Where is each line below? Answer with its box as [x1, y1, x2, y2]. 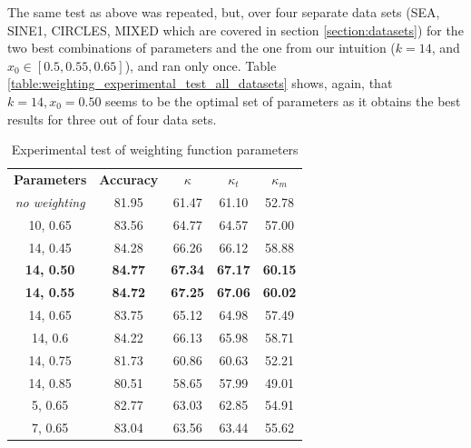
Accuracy [99, 170, 159, 188]
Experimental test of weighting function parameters [11, 140, 299, 159]
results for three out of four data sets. [7, 109, 217, 128]
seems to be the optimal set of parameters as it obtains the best [105, 91, 461, 110]
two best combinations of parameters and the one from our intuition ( [7, 38, 396, 57]
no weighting [15, 192, 85, 211]
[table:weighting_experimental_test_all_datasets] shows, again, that [7, 74, 393, 93]
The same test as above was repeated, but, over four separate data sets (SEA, [7, 3, 440, 21]
